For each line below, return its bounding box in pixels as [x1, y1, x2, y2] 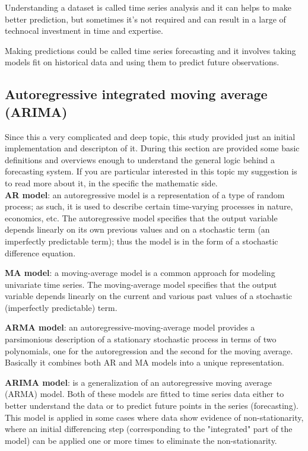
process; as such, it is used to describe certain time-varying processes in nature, [5, 200, 293, 212]
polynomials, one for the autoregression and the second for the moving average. [5, 344, 293, 357]
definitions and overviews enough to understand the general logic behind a [5, 153, 275, 166]
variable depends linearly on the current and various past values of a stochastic [5, 290, 293, 302]
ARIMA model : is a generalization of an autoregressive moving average [5, 376, 272, 388]
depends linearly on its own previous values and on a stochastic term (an [5, 223, 270, 236]
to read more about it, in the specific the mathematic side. [5, 176, 218, 189]
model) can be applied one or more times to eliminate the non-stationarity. [5, 434, 277, 446]
